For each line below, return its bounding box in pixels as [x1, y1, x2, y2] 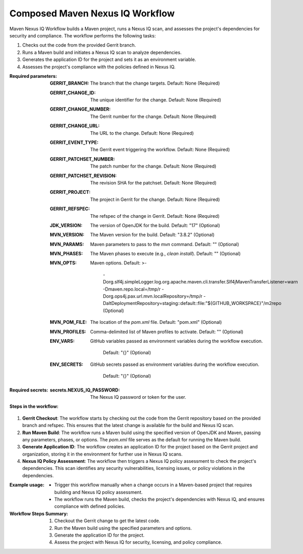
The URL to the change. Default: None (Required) [90, 130, 194, 136]
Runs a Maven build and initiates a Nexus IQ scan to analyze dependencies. [22, 49, 182, 55]
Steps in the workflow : [9, 403, 59, 409]
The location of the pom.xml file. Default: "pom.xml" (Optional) [90, 319, 222, 325]
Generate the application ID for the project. [54, 532, 145, 538]
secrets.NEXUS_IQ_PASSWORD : [50, 387, 120, 393]
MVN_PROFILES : [50, 329, 86, 335]
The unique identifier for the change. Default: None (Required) [90, 97, 222, 103]
